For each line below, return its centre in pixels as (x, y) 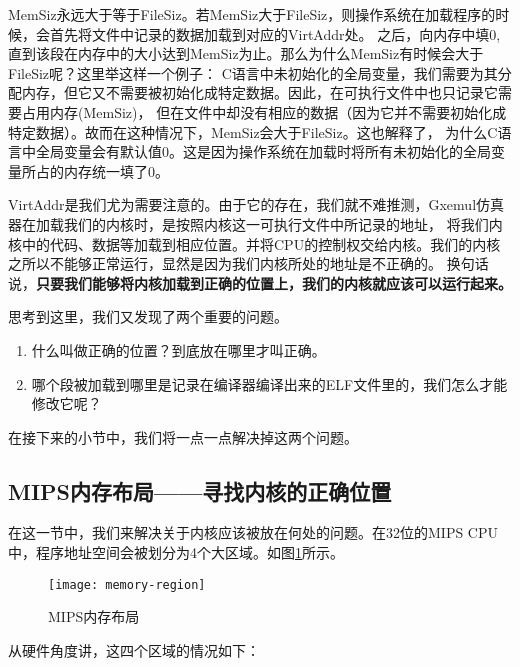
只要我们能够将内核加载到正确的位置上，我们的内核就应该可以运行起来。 (274, 282)
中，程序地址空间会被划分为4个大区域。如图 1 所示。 (176, 552)
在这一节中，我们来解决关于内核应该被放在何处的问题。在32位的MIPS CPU (253, 532)
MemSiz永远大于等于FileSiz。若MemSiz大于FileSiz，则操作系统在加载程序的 (252, 14)
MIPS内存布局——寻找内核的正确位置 (200, 490)
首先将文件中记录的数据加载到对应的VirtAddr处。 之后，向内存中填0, (275, 33)
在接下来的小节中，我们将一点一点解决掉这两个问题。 (183, 436)
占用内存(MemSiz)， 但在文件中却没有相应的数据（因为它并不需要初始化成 (264, 111)
